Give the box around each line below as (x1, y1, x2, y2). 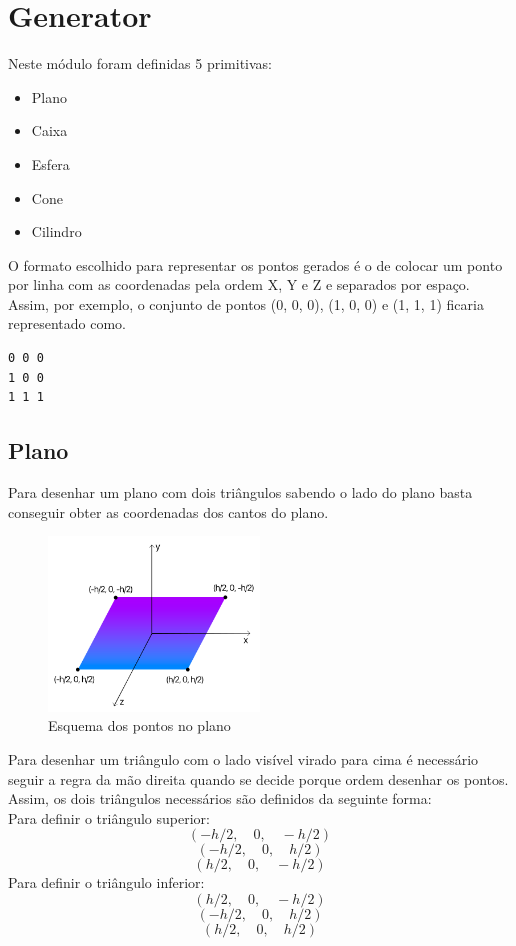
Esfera (31, 153, 70, 174)
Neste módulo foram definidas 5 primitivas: (8, 53, 272, 74)
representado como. (8, 313, 126, 334)
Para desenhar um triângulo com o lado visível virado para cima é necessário (8, 748, 479, 769)
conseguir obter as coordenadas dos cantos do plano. (8, 501, 329, 522)
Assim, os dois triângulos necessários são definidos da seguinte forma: (8, 788, 432, 809)
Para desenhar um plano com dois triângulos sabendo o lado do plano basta (8, 482, 473, 503)
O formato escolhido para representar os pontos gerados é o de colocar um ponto (8, 254, 503, 275)
